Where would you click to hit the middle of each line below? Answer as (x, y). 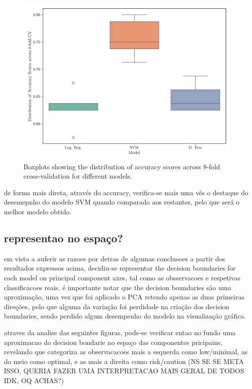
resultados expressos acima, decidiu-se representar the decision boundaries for (120, 268)
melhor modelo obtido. (38, 211)
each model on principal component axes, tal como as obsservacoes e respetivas (122, 277)
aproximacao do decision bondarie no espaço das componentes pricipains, (113, 342)
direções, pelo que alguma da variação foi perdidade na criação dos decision (117, 306)
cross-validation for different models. (78, 176)
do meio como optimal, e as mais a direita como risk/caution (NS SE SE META (124, 361)
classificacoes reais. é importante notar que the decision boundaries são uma (118, 287)
